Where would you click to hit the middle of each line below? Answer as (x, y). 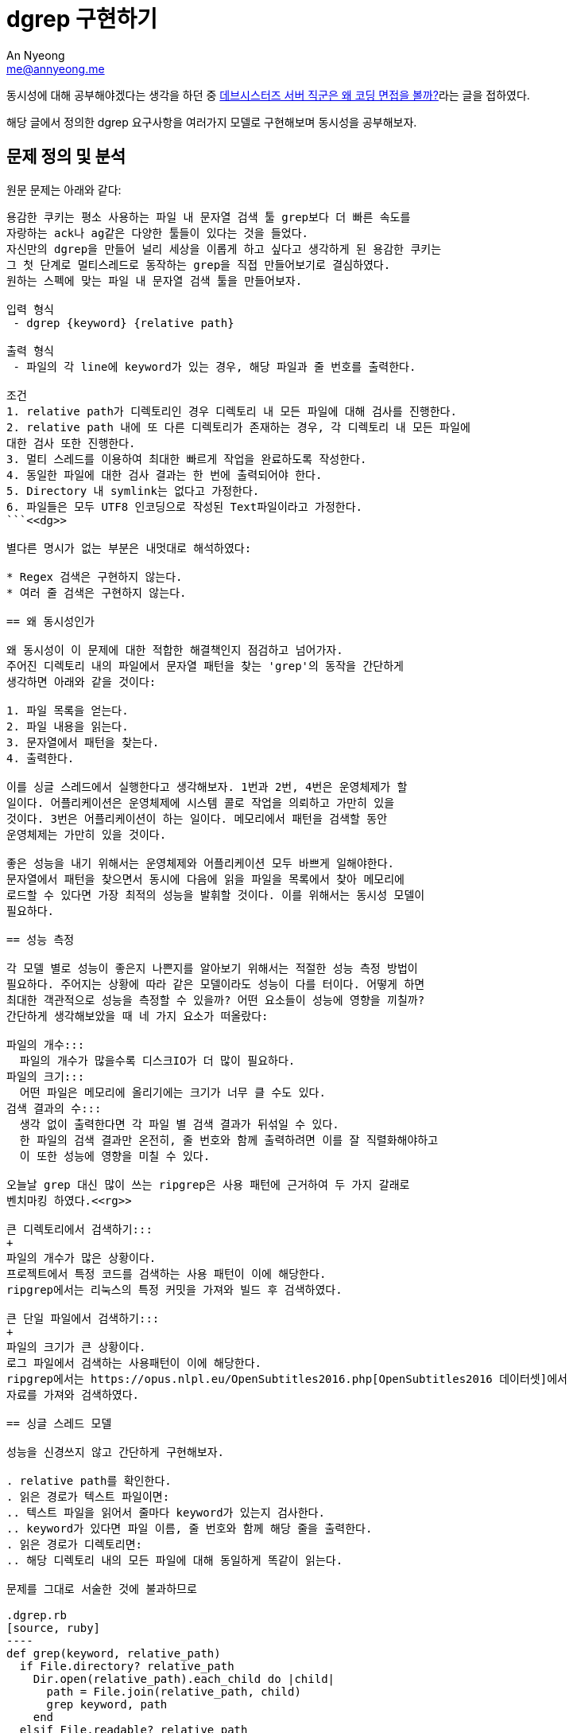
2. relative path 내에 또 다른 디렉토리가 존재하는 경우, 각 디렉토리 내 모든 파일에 (238, 427)
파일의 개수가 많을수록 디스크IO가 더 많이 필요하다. (157, 1060)
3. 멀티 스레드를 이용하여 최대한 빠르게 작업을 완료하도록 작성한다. (187, 459)
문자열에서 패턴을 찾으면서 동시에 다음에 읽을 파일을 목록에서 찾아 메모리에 (205, 879)
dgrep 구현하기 (82, 19)
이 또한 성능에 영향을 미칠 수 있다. (115, 1156)
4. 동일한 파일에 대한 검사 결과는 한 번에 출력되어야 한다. (165, 475)
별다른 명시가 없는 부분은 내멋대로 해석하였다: (129, 548)
